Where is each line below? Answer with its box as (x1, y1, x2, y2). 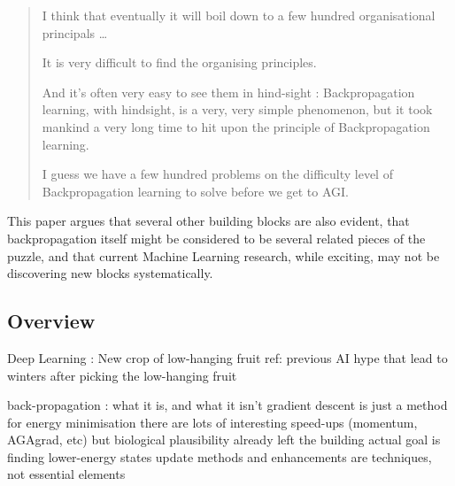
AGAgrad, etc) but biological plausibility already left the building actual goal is (7, 430, 441, 449)
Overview (7, 307, 96, 335)
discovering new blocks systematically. (7, 264, 213, 282)
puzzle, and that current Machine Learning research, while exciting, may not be (7, 246, 440, 265)
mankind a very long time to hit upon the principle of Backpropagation (42, 117, 430, 135)
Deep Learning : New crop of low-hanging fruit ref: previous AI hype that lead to (7, 348, 448, 366)
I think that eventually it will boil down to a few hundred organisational (42, 6, 436, 24)
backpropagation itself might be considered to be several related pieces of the (7, 228, 426, 247)
